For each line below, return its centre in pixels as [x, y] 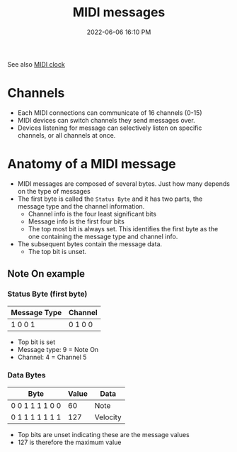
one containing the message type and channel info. [103, 236]
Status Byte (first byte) [47, 294]
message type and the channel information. [81, 206]
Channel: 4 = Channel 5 [52, 357]
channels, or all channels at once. [67, 135]
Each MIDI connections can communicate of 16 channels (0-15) [110, 112]
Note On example [46, 274]
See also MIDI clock [36, 64]
